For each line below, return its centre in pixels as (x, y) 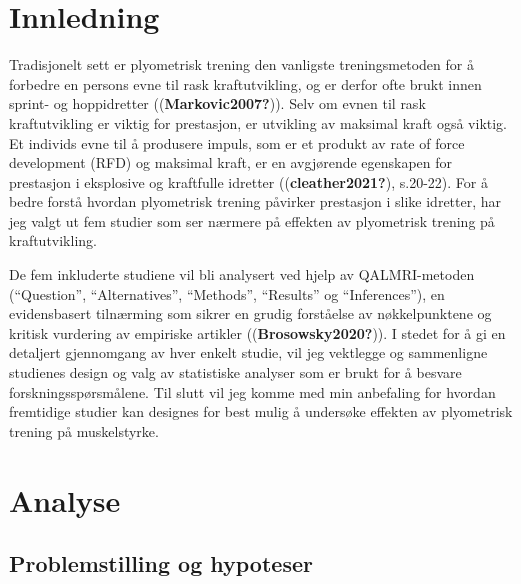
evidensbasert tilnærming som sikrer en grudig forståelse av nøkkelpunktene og (250, 313)
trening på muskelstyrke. (84, 430)
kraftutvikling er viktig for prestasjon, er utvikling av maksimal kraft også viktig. (258, 122)
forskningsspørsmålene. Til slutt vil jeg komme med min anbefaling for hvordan (252, 391)
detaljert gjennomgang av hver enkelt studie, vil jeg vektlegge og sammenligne (248, 352)
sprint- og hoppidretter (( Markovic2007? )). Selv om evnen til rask (217, 103)
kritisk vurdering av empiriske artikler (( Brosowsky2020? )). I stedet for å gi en (257, 332)
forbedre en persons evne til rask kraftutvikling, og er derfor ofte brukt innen (245, 83)
